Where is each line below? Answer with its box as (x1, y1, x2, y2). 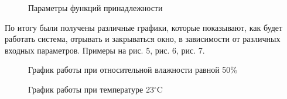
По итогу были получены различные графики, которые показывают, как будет (5, 21, 283, 33)
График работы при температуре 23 (28, 83, 154, 95)
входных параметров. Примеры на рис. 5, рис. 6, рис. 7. (5, 44, 205, 56)
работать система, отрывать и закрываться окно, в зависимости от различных (5, 33, 281, 45)
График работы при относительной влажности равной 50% (28, 63, 238, 76)
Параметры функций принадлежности (28, 2, 163, 13)
